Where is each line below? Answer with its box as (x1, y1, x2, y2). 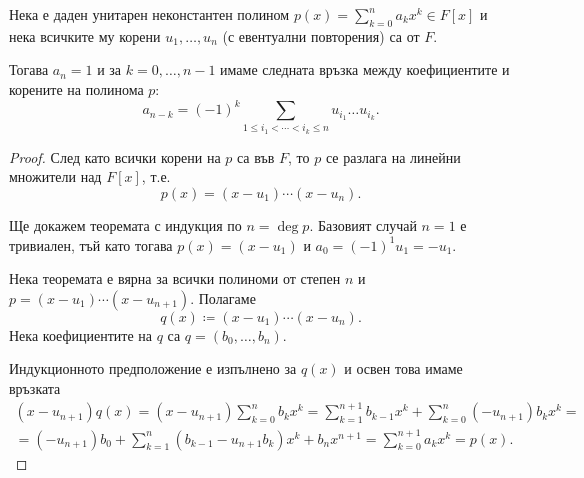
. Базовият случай (309, 215, 417, 235)
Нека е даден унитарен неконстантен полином (9, 4, 290, 24)
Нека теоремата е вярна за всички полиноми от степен (9, 268, 341, 289)
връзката (9, 377, 61, 398)
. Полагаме (190, 287, 256, 308)
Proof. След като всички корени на (9, 146, 221, 167)
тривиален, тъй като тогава (9, 234, 173, 255)
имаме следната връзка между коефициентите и (220, 59, 510, 80)
